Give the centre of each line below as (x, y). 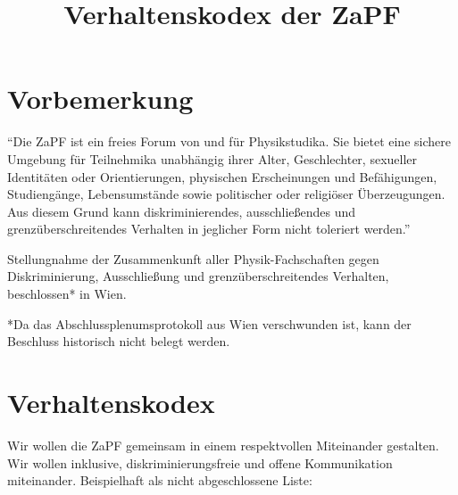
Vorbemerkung (100, 99)
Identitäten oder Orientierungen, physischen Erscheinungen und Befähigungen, (222, 176)
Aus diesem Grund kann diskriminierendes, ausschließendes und (182, 211)
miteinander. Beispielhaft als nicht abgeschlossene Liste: (160, 480)
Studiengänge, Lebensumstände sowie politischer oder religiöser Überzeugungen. (226, 194)
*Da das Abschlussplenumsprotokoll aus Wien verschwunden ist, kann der (209, 323)
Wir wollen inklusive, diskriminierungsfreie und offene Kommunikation (200, 462)
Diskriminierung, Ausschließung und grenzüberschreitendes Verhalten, (198, 276)
